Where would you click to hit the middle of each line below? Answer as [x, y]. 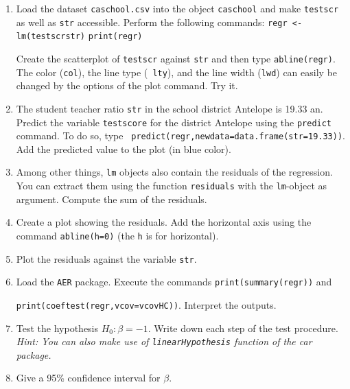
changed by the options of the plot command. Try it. [127, 85]
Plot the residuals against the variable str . [106, 258]
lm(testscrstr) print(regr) [79, 37]
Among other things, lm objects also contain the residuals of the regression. [174, 172]
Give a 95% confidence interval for [88, 378]
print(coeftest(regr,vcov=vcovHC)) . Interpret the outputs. [146, 304]
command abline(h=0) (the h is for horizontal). [117, 235]
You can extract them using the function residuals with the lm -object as [172, 186]
